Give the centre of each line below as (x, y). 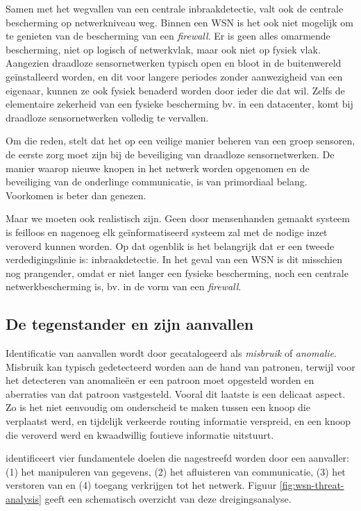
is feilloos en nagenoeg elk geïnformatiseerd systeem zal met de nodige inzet (167, 232)
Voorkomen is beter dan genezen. (76, 195)
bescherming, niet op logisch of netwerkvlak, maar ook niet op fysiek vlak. (163, 49)
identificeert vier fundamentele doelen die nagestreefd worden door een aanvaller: (177, 458)
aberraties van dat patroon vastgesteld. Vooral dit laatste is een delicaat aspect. (176, 393)
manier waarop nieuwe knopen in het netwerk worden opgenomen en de (158, 168)
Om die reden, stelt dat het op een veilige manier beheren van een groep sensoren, (180, 141)
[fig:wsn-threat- (312, 485)
